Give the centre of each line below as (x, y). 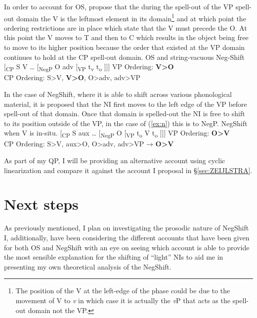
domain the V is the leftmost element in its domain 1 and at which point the (131, 17)
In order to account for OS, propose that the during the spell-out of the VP (119, 6)
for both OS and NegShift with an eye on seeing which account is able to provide (127, 247)
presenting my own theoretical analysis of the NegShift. (88, 266)
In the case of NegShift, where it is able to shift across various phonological (118, 94)
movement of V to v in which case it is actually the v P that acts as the (123, 300)
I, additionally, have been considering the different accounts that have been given (127, 237)
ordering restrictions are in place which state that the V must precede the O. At (126, 27)
